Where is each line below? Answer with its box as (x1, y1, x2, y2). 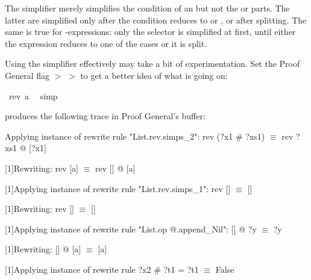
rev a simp (8, 89, 58, 102)
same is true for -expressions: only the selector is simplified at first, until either (5, 25, 296, 38)
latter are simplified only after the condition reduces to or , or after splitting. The (5, 13, 307, 26)
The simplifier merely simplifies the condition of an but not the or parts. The (5, 2, 290, 14)
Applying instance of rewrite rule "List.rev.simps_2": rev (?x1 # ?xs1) (5, 129, 265, 142)
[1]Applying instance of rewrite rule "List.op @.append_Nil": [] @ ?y (5, 222, 257, 235)
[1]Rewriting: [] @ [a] (5, 243, 81, 255)
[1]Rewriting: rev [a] (5, 161, 79, 174)
